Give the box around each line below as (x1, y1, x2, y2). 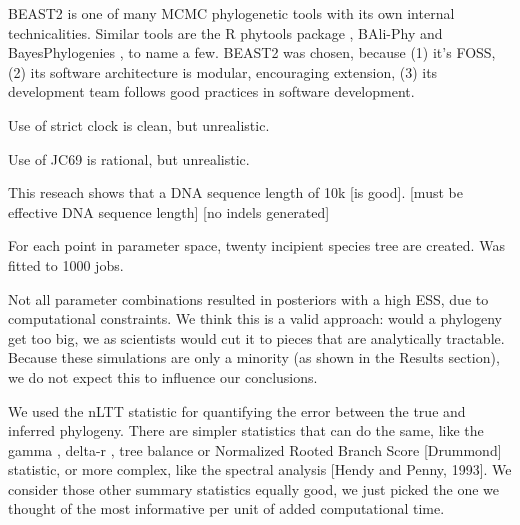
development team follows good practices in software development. (8, 81, 415, 102)
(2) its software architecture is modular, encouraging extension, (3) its (8, 61, 438, 82)
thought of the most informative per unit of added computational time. (8, 498, 445, 519)
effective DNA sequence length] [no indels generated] (8, 201, 330, 222)
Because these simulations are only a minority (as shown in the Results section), (8, 347, 500, 368)
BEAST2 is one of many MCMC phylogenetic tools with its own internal (8, 3, 455, 23)
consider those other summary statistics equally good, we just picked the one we (8, 478, 499, 499)
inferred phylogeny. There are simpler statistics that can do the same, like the (8, 420, 484, 441)
